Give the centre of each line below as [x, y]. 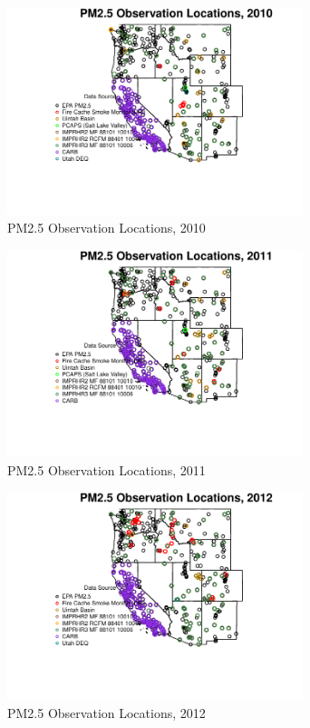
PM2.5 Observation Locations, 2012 [107, 712]
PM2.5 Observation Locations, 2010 [107, 228]
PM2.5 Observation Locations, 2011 [107, 469]
